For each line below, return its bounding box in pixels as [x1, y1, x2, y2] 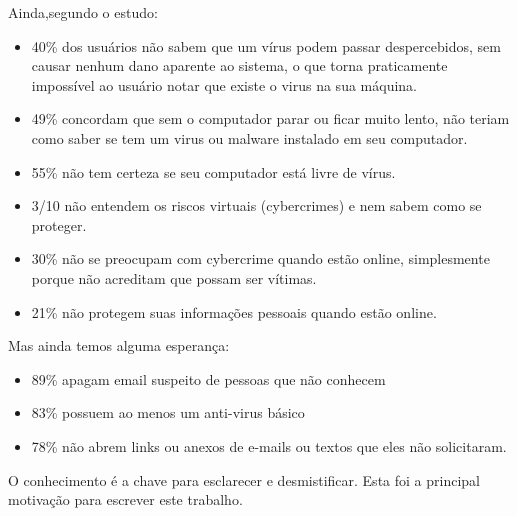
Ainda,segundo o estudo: [8, 2, 158, 22]
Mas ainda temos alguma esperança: [8, 335, 230, 356]
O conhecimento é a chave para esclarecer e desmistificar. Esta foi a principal [8, 469, 480, 490]
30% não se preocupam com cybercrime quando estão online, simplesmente [31, 248, 490, 269]
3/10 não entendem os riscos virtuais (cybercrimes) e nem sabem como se [31, 195, 482, 216]
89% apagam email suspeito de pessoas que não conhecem [31, 368, 386, 389]
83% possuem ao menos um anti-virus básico [31, 402, 305, 423]
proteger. [31, 214, 87, 235]
